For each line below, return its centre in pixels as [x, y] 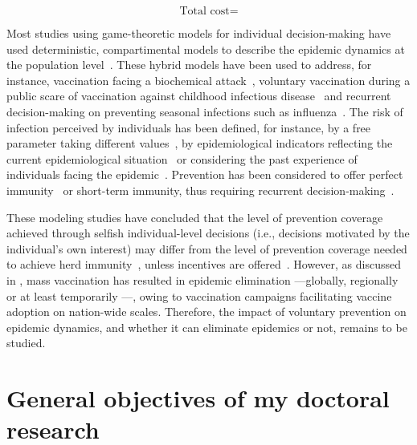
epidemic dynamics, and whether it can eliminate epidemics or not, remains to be [207, 327]
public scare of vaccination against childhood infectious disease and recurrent [199, 96]
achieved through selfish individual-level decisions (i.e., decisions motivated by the [208, 233]
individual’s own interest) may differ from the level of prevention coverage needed [207, 248]
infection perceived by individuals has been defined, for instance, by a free [189, 127]
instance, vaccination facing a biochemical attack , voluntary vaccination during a [208, 80]
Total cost [204, 11]
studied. [26, 343]
